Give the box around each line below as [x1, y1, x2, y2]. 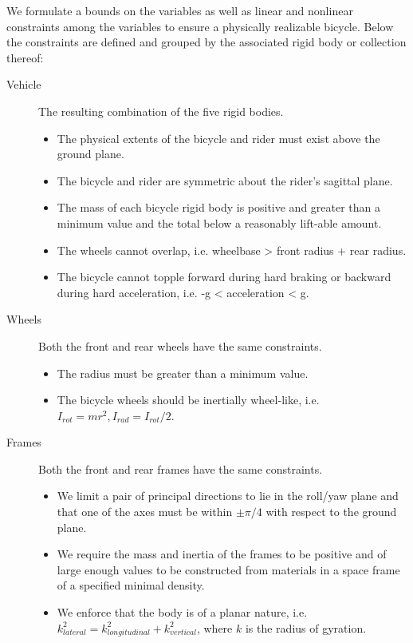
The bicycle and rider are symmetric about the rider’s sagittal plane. [57, 172, 393, 189]
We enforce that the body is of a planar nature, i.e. [57, 604, 308, 621]
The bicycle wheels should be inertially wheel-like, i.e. [57, 391, 320, 408]
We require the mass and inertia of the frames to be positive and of [57, 546, 387, 562]
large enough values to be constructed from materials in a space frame [57, 561, 400, 578]
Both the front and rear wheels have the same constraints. [38, 337, 322, 354]
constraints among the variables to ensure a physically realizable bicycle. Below [6, 18, 394, 34]
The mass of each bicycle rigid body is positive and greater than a [57, 199, 381, 216]
